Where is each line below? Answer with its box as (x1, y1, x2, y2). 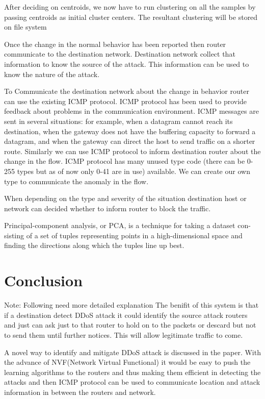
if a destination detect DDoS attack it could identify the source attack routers (4, 309, 248, 320)
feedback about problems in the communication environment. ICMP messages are (4, 106, 259, 116)
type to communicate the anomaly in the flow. (4, 176, 149, 186)
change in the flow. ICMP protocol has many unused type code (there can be (4, 156, 245, 166)
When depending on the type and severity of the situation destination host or (4, 193, 247, 204)
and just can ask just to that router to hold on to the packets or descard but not (4, 319, 256, 330)
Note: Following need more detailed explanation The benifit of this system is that (4, 300, 259, 310)
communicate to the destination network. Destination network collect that (4, 48, 235, 59)
